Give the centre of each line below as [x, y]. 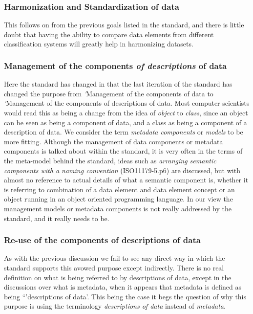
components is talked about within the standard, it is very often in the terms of [123, 151]
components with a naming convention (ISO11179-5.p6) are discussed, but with [122, 170]
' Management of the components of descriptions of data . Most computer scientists [127, 103]
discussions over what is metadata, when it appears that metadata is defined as [123, 287]
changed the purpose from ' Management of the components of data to [109, 93]
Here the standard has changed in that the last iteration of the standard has [118, 84]
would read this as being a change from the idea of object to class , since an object [126, 112]
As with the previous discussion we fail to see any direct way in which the [115, 258]
